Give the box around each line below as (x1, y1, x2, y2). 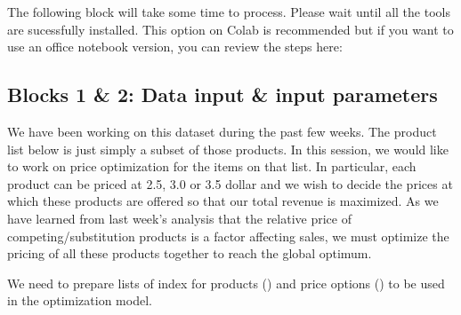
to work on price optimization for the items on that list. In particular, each (7, 157, 417, 176)
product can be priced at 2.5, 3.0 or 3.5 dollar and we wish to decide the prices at (7, 174, 453, 193)
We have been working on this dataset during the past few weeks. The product (7, 122, 437, 140)
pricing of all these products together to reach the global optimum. (7, 244, 372, 263)
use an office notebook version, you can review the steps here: (7, 37, 343, 56)
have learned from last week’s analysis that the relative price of (7, 209, 352, 227)
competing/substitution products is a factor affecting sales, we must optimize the (7, 226, 449, 245)
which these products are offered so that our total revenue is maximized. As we (7, 192, 439, 210)
